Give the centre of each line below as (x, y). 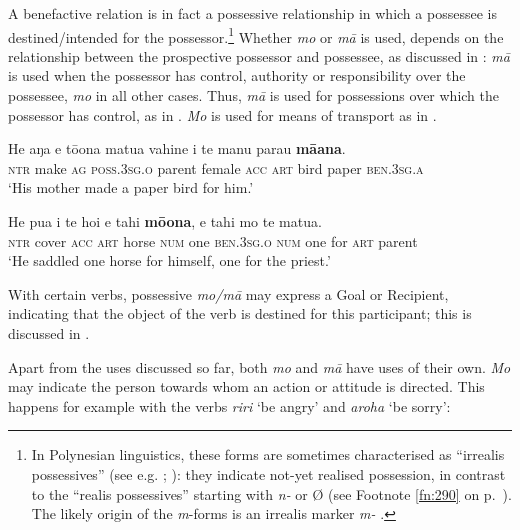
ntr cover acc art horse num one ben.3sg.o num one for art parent (213, 240)
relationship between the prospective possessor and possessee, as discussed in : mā (259, 55)
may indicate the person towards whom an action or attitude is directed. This (246, 386)
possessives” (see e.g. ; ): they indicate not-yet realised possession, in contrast (268, 473)
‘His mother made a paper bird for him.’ (131, 187)
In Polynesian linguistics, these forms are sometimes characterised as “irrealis (268, 454)
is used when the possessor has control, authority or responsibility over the (237, 75)
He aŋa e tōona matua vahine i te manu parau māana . (177, 148)
